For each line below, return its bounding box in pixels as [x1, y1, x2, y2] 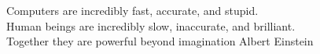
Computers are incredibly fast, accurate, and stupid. [6, 2, 259, 18]
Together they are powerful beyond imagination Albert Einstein [6, 33, 314, 49]
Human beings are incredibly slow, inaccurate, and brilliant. [6, 17, 296, 34]
